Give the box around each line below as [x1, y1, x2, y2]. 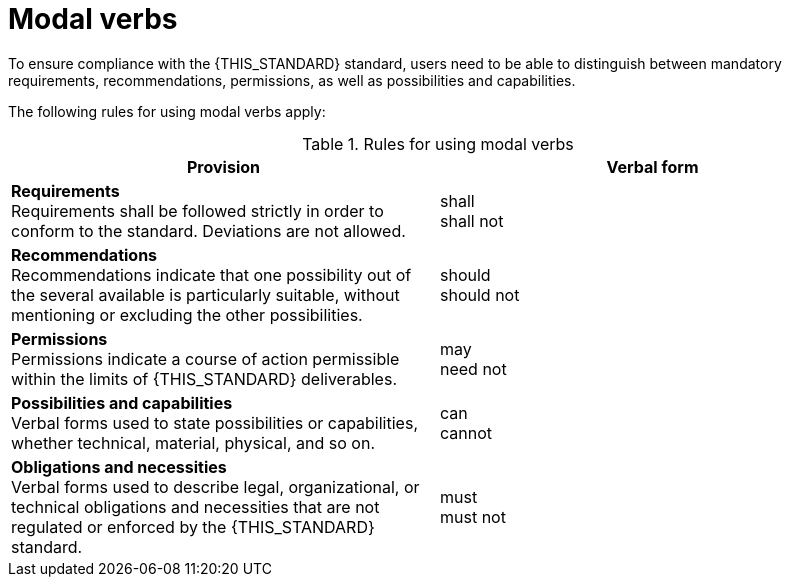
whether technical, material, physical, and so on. [11, 432, 375, 453]
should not [440, 284, 520, 305]
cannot [440, 422, 493, 443]
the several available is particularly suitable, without [11, 284, 400, 305]
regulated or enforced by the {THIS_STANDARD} [11, 516, 375, 537]
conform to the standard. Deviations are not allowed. [11, 220, 406, 241]
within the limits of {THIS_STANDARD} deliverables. [11, 368, 397, 389]
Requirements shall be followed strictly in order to [11, 200, 384, 221]
